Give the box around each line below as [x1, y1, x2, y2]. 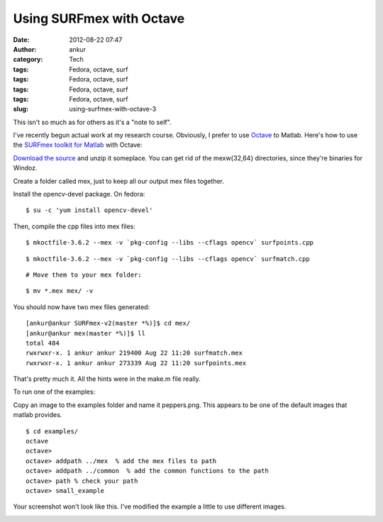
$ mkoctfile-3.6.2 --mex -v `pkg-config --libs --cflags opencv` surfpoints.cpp [26, 238, 314, 247]
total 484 [26, 339, 60, 347]
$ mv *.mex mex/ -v [26, 287, 94, 295]
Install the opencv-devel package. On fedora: [13, 190, 145, 199]
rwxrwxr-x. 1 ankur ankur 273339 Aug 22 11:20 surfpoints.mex [26, 359, 247, 367]
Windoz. [13, 164, 38, 172]
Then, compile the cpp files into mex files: [13, 222, 135, 231]
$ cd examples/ [26, 427, 79, 435]
